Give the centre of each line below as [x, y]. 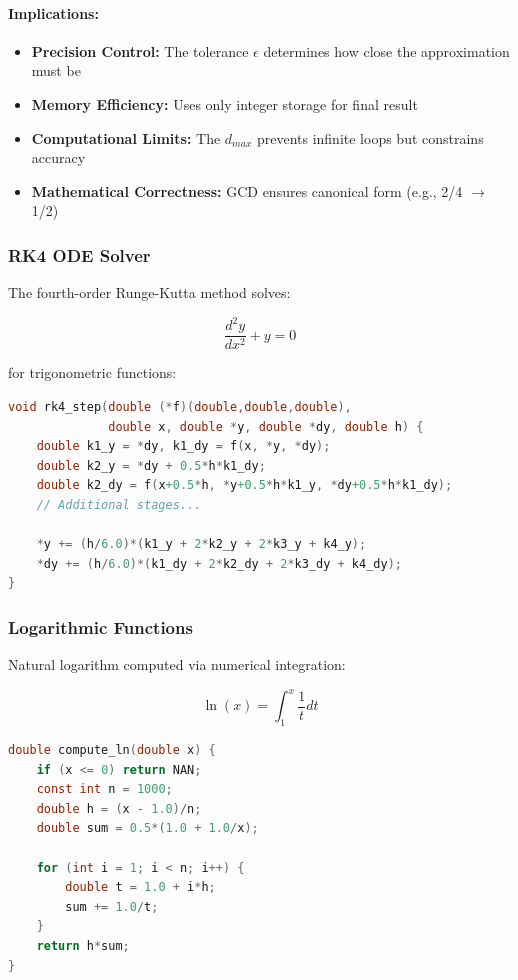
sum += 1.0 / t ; [112, 906]
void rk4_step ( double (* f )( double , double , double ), [180, 406]
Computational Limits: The [126, 137]
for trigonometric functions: [92, 372]
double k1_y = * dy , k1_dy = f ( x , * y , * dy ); [183, 446]
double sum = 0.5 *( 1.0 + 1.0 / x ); [147, 828]
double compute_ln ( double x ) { [112, 749]
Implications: [53, 12]
